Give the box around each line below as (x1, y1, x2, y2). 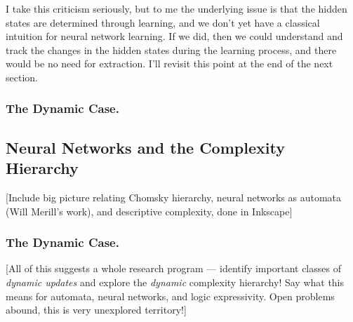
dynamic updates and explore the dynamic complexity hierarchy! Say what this (6, 275, 345, 289)
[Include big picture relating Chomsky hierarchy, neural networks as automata (6, 190, 342, 204)
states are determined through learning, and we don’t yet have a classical (6, 15, 320, 29)
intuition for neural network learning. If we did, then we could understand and (6, 29, 343, 43)
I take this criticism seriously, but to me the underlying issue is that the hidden (6, 1, 347, 15)
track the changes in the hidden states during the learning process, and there (6, 42, 337, 57)
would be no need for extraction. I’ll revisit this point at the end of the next (6, 56, 333, 71)
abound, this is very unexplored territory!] (6, 302, 187, 317)
